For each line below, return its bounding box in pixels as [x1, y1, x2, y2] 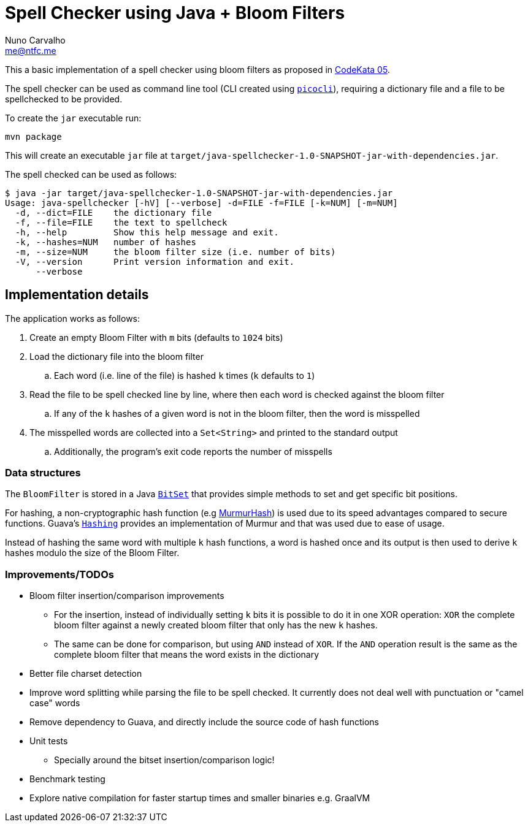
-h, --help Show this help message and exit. [15, 227, 279, 237]
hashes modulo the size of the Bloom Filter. [5, 547, 180, 558]
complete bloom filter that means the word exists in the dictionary [54, 649, 319, 660]
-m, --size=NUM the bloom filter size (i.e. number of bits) [15, 246, 336, 257]
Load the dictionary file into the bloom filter [29, 351, 204, 362]
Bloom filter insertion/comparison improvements [29, 590, 224, 601]
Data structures [5, 466, 81, 479]
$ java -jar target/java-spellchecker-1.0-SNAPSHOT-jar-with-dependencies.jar [5, 188, 393, 198]
